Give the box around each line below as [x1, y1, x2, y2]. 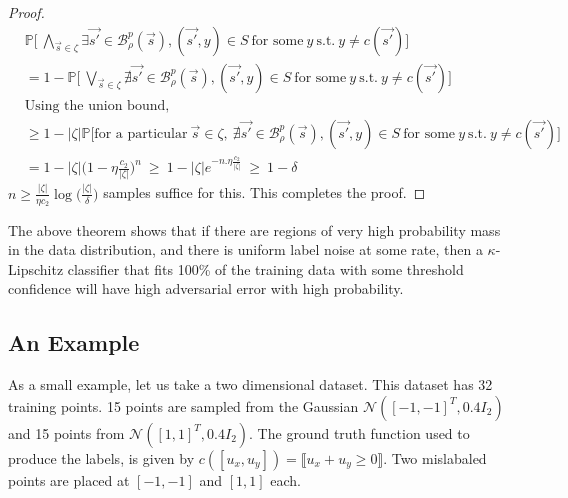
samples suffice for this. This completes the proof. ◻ [103, 182, 426, 203]
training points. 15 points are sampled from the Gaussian [8, 395, 359, 416]
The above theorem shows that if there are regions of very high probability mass [8, 219, 501, 240]
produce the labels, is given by [8, 447, 195, 468]
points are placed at [8, 469, 130, 490]
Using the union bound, [24, 98, 170, 113]
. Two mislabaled [383, 447, 487, 468]
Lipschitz [8, 258, 64, 279]
